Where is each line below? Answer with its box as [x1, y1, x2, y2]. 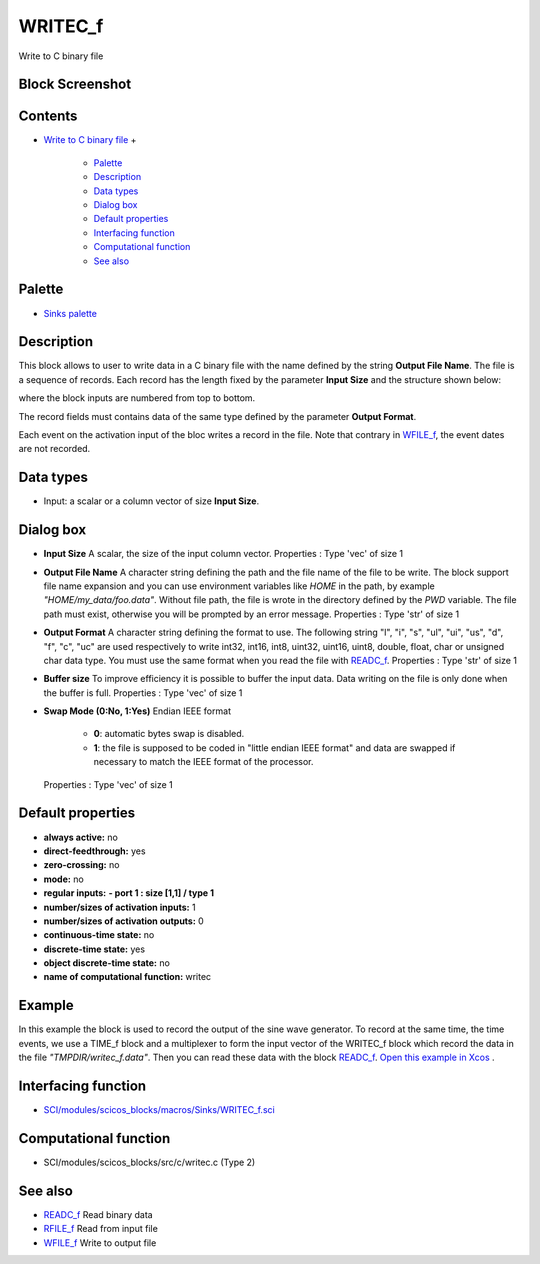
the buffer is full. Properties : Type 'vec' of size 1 [43, 686, 243, 699]
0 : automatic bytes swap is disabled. [93, 728, 245, 740]
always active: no [43, 831, 119, 843]
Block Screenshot [18, 76, 132, 93]
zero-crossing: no [43, 859, 120, 871]
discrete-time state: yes [43, 943, 145, 955]
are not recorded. [18, 443, 91, 455]
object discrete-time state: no [43, 957, 170, 969]
